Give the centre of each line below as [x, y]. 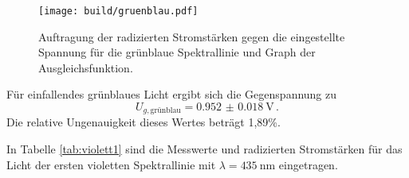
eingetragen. [308, 164]
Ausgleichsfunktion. [86, 67]
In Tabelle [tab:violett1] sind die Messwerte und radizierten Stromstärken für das [204, 149]
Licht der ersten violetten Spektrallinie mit [111, 164]
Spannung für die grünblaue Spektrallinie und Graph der [177, 52]
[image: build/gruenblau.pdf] [118, 11]
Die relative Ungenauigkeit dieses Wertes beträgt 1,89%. [144, 122]
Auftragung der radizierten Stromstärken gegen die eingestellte [192, 36]
